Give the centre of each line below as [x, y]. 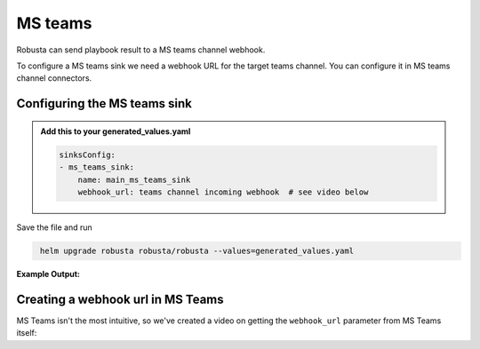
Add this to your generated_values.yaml [116, 131]
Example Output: [48, 274]
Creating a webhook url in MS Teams [120, 299]
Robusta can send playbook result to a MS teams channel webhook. [141, 50]
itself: [27, 333]
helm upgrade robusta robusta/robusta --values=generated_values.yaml [197, 250]
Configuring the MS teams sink [104, 103]
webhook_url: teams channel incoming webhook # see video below [223, 192]
